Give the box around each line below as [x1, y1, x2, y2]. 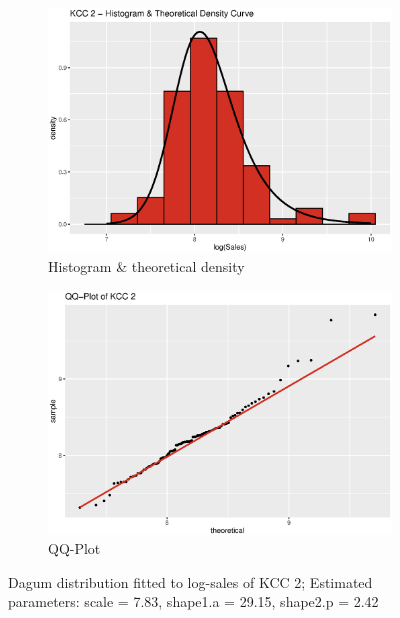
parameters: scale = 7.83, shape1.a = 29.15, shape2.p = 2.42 [8, 591, 379, 612]
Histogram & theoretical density [48, 256, 245, 277]
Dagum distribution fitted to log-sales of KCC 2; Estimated [8, 571, 373, 592]
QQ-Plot [48, 538, 101, 559]
